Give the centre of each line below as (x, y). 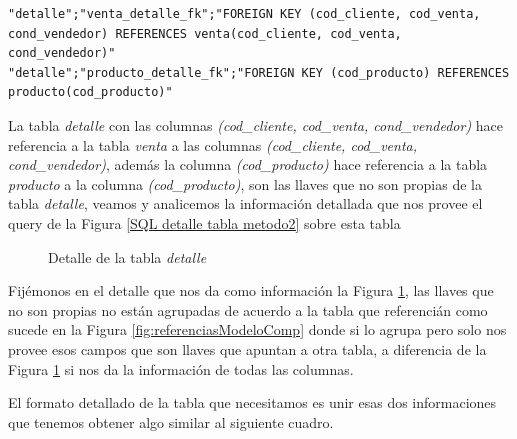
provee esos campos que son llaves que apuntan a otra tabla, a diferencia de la (247, 348)
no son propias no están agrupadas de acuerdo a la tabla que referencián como (248, 309)
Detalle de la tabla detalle (127, 256)
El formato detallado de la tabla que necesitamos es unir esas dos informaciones (252, 402)
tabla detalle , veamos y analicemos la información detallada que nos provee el (245, 203)
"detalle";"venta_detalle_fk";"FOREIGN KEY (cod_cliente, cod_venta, (244, 14)
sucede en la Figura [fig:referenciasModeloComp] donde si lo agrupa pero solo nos (257, 329)
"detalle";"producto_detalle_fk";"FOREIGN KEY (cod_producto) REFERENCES (259, 72)
